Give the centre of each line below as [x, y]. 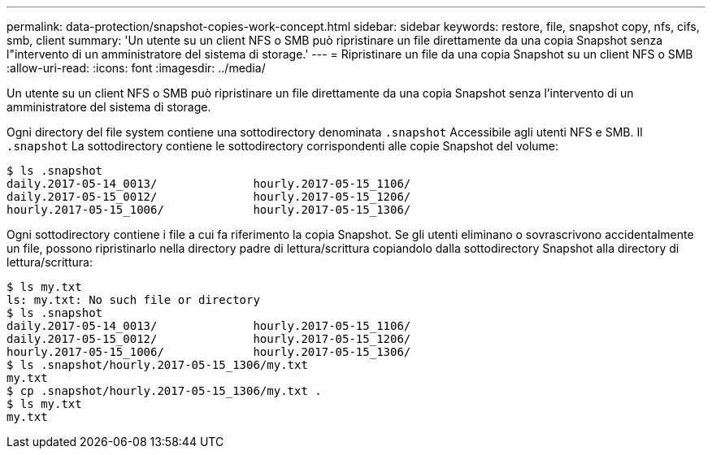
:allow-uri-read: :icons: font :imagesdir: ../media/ [136, 68]
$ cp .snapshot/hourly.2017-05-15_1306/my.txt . [164, 391]
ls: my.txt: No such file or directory [133, 300]
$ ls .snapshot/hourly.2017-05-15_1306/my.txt [157, 365]
